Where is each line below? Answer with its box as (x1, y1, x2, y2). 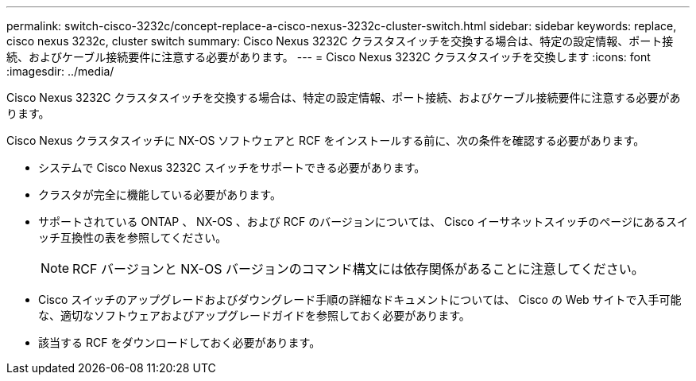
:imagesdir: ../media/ (6, 64, 114, 78)
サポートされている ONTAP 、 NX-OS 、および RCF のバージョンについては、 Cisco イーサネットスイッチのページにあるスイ (38, 215, 688, 228)
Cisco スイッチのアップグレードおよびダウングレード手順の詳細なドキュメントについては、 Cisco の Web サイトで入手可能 (38, 293, 682, 306)
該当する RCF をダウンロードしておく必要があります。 (38, 336, 321, 349)
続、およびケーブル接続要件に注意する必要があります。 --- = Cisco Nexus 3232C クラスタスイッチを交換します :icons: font (6, 50, 651, 64)
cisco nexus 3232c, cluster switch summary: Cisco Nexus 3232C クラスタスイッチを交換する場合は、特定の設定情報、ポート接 (6, 34, 674, 48)
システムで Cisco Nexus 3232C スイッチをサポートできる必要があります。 (38, 161, 426, 174)
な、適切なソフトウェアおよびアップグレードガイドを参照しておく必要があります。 (38, 309, 470, 322)
